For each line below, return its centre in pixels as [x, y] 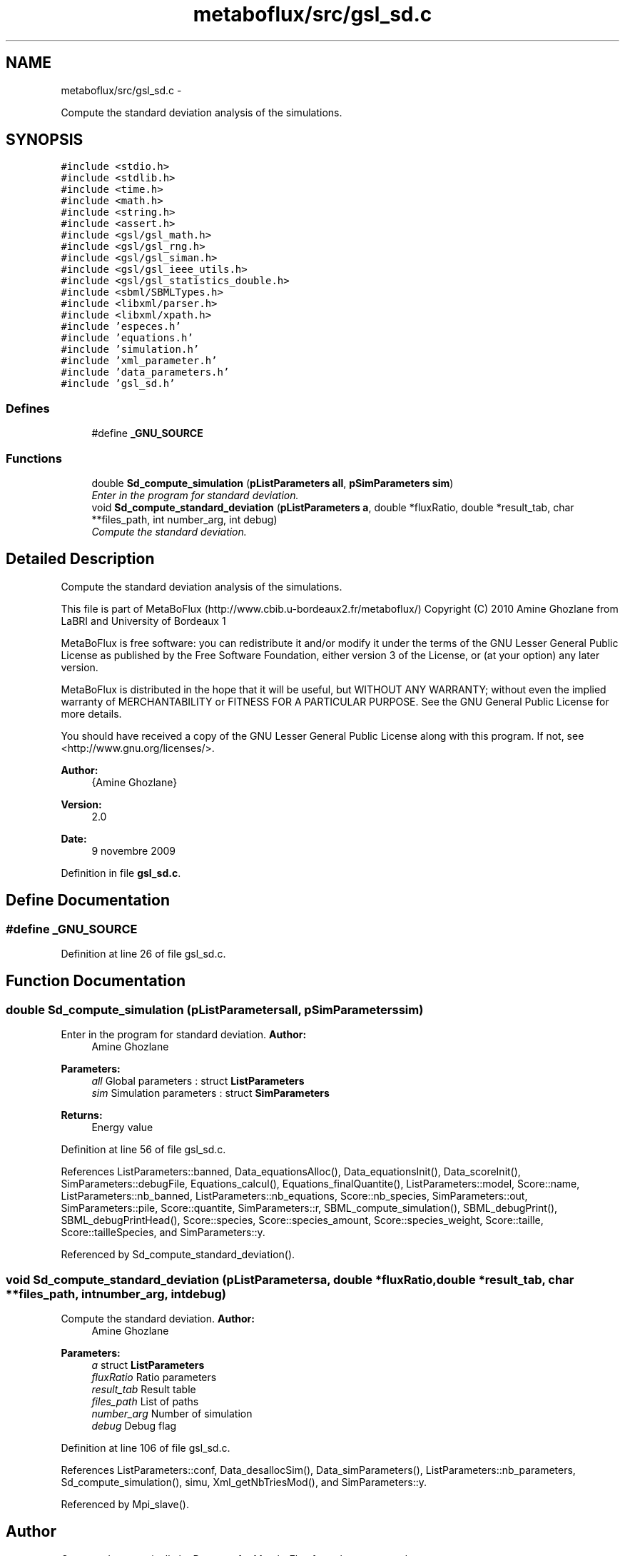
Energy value [122, 1128]
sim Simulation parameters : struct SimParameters [210, 1093]
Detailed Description [80, 559]
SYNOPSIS [45, 140]
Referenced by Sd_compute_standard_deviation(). [178, 1255]
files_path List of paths [145, 1401]
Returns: [82, 1115]
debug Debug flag [134, 1425]
